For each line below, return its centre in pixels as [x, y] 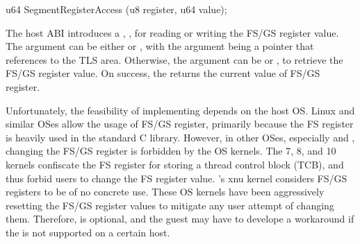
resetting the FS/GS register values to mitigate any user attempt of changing [170, 205]
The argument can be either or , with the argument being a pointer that [160, 46]
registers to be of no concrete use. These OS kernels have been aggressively [165, 192]
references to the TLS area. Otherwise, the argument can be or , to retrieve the [174, 59]
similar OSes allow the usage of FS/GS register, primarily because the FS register [180, 124]
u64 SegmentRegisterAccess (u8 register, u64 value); [116, 9]
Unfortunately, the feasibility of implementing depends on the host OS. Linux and [180, 110]
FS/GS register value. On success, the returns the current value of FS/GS [163, 73]
